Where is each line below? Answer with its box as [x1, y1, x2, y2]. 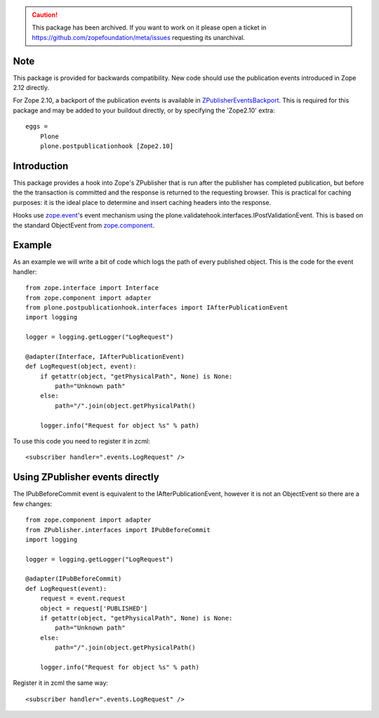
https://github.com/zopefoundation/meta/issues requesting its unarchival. [32, 33, 246, 41]
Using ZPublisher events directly [13, 471, 159, 484]
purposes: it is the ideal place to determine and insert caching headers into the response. [13, 198, 272, 206]
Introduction [13, 160, 69, 172]
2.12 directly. [13, 84, 50, 92]
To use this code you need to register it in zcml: [13, 437, 150, 446]
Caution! [32, 11, 58, 19]
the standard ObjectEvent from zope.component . [13, 221, 154, 230]
